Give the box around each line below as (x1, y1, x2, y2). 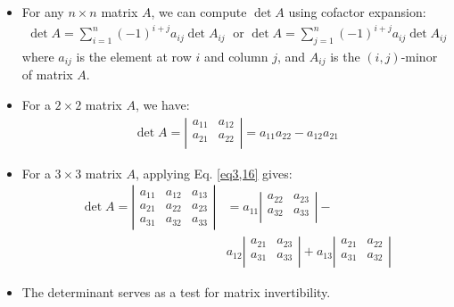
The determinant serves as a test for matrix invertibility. (21, 283, 331, 302)
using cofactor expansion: (288, 3, 426, 21)
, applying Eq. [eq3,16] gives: (135, 163, 293, 182)
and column (203, 46, 268, 65)
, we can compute (151, 3, 247, 21)
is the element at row (76, 46, 192, 65)
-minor (400, 46, 438, 65)
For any (21, 3, 64, 21)
